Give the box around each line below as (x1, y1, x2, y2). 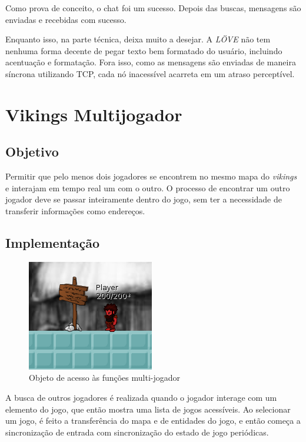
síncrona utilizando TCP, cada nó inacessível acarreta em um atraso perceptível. (5, 67, 295, 79)
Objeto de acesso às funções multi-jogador (29, 371, 180, 384)
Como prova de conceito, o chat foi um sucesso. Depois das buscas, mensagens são (5, 2, 301, 14)
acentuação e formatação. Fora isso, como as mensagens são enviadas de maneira (5, 56, 296, 68)
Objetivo (5, 142, 59, 161)
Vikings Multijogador (5, 102, 182, 126)
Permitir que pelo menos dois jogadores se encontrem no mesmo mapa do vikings (5, 170, 297, 182)
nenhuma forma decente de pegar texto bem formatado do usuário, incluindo (5, 44, 282, 57)
